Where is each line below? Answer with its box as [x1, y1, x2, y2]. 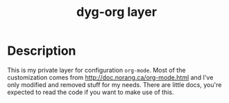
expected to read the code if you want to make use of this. [7, 88, 174, 96]
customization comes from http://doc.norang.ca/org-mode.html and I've [7, 73, 214, 82]
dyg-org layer [76, 4, 158, 20]
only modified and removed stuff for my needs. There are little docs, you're [7, 80, 222, 88]
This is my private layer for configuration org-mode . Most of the [7, 66, 186, 74]
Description [7, 43, 76, 59]
